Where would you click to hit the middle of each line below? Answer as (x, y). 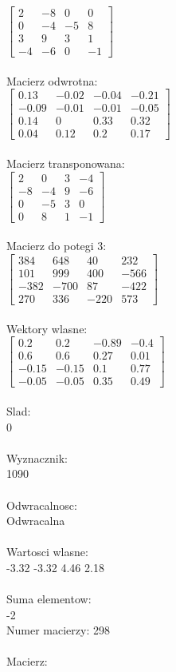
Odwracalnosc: (42, 505)
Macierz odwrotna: (52, 80)
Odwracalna (36, 521)
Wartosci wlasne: (47, 552)
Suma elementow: (49, 599)
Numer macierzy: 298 (58, 630)
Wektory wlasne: (47, 328)
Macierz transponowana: (66, 163)
